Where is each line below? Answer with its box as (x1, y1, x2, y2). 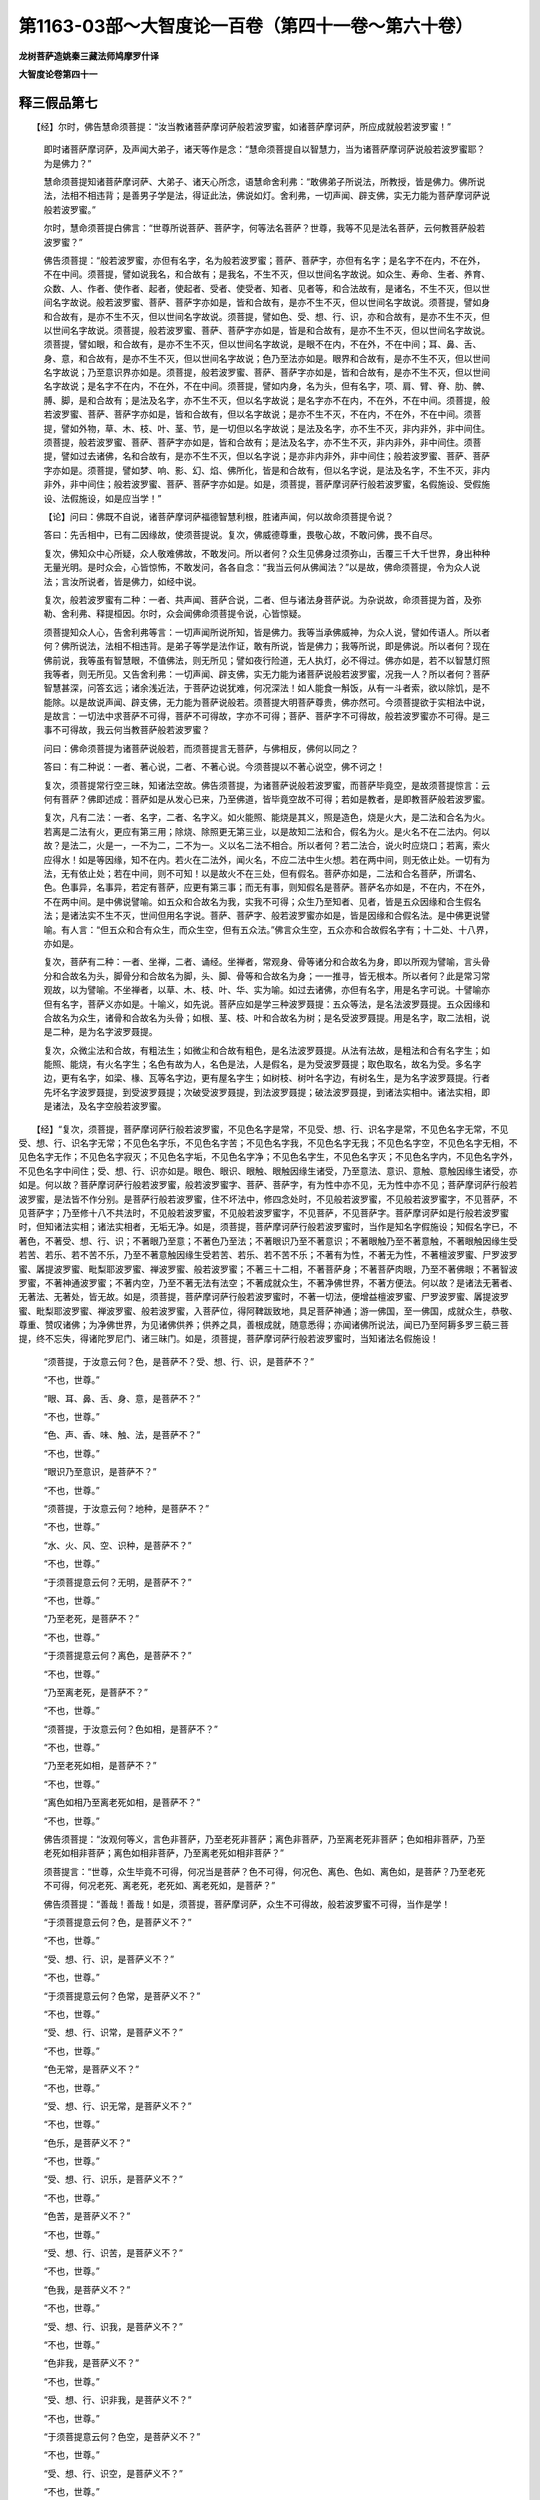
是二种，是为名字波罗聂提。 (43, 1026, 158, 1038)
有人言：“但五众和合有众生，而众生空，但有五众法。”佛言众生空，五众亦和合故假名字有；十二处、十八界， (60, 923, 494, 935)
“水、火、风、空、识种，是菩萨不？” (43, 1539, 192, 1551)
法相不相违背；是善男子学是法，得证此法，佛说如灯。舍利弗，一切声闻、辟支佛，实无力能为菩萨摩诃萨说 (60, 190, 490, 202)
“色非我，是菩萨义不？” (43, 2357, 140, 2369)
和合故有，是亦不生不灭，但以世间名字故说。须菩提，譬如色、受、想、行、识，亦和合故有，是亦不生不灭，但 (43, 310, 490, 322)
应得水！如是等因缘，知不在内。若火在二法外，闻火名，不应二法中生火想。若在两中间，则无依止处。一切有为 (43, 853, 490, 865)
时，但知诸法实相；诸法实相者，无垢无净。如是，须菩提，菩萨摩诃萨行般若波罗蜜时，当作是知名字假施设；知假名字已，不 (18, 1221, 518, 1233)
